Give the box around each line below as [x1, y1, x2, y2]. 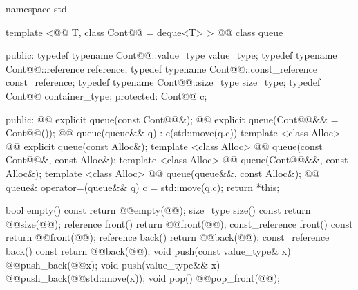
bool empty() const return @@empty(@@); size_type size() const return [6, 203, 311, 217]
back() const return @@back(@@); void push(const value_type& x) [6, 243, 291, 257]
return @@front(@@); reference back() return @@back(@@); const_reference [6, 230, 330, 244]
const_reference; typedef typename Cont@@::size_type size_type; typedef [6, 75, 321, 89]
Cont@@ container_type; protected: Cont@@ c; [6, 88, 207, 102]
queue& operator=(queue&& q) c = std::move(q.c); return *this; [6, 179, 280, 194]
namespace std [6, 1, 67, 15]
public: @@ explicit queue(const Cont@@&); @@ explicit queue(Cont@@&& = [6, 111, 339, 126]
